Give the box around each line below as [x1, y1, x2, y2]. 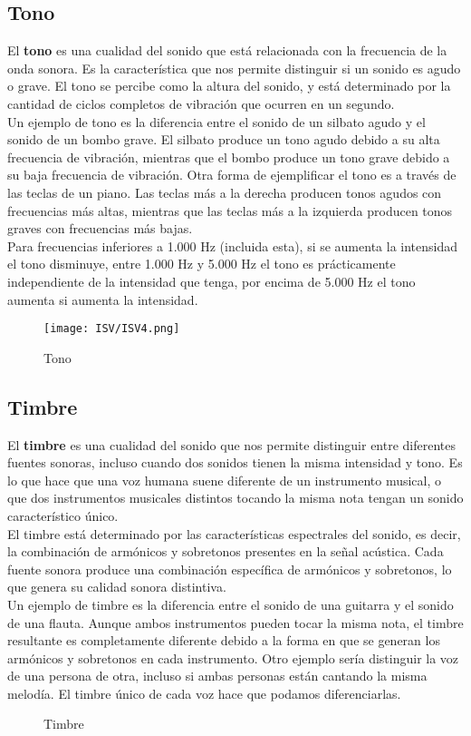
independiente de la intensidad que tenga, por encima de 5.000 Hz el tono [7, 271, 416, 290]
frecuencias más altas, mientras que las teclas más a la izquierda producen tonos [7, 201, 453, 220]
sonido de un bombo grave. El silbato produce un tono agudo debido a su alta [7, 130, 440, 149]
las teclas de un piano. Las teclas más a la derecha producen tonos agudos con [7, 182, 442, 201]
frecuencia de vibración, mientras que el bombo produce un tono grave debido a [7, 147, 450, 166]
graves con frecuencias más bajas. [7, 219, 193, 238]
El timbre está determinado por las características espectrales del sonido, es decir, [7, 524, 461, 543]
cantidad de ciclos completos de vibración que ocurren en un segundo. [7, 93, 395, 113]
